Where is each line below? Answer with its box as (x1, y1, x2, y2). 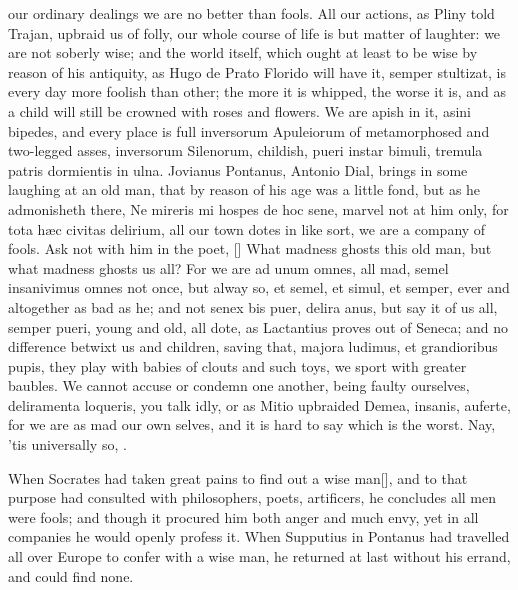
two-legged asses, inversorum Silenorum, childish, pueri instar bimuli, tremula (8, 140, 483, 161)
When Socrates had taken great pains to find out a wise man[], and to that (8, 467, 468, 488)
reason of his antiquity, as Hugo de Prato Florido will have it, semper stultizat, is (8, 61, 507, 82)
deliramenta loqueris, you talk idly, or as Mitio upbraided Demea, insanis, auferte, (8, 394, 511, 415)
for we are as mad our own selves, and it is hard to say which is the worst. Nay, (8, 414, 496, 435)
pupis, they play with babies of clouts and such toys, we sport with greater (8, 355, 467, 376)
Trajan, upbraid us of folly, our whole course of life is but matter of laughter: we (8, 22, 501, 43)
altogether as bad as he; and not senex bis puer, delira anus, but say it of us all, (8, 296, 498, 317)
